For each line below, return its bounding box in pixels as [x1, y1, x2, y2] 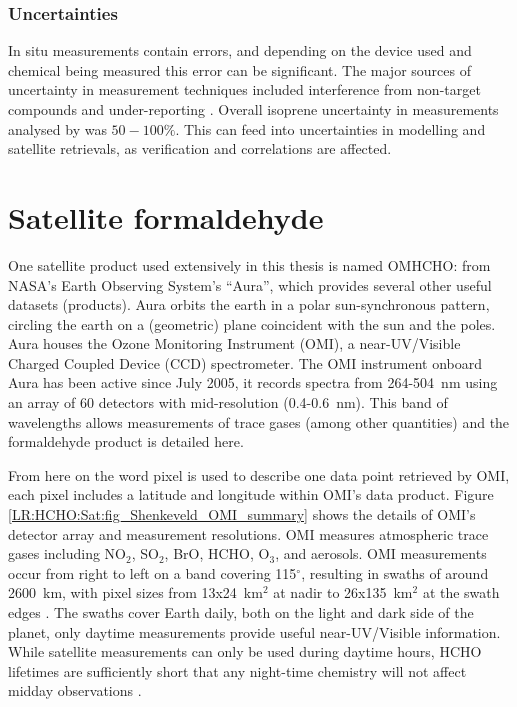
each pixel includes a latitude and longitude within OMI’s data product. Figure [8, 484, 494, 505]
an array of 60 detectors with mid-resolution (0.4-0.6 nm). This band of [8, 392, 448, 413]
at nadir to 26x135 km [273, 582, 413, 603]
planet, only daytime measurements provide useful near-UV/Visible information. [8, 621, 501, 642]
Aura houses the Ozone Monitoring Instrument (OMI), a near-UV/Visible [8, 333, 461, 354]
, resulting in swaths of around [301, 562, 489, 583]
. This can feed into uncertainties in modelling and [175, 118, 486, 139]
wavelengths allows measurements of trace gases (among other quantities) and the [8, 411, 510, 432]
